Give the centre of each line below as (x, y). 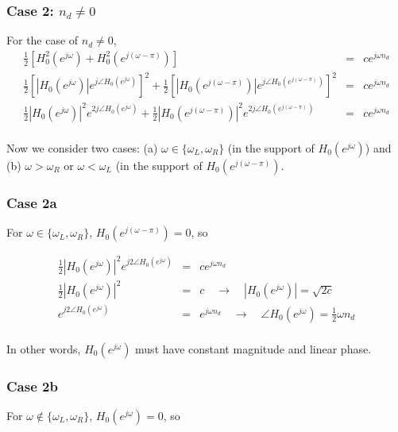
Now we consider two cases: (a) (82, 147)
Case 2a (32, 202)
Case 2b (32, 386)
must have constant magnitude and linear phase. (253, 348)
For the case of (43, 40)
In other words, (44, 348)
